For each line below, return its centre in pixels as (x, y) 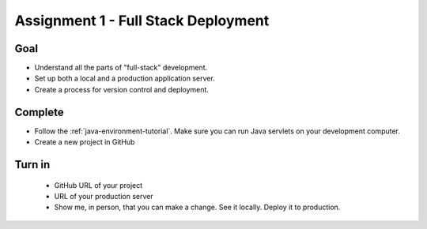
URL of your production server (104, 196)
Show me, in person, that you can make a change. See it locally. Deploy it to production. (197, 207)
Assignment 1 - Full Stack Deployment (142, 21)
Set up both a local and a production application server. (125, 78)
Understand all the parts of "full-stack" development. (121, 68)
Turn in (32, 165)
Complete (40, 112)
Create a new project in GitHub (85, 142)
